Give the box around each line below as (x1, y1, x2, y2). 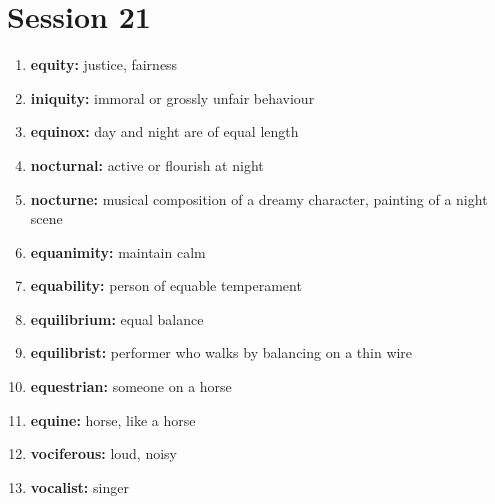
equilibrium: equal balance (30, 308, 204, 329)
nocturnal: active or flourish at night (30, 154, 264, 175)
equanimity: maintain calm (30, 241, 206, 262)
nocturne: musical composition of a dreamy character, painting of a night (30, 188, 488, 209)
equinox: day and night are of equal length (30, 121, 299, 142)
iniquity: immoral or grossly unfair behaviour (30, 87, 315, 108)
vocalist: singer (30, 476, 129, 497)
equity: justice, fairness (30, 54, 178, 75)
